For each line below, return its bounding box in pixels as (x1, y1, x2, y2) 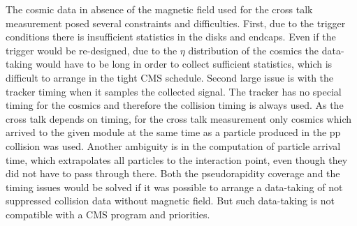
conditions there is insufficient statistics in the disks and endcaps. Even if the (6, 29, 336, 44)
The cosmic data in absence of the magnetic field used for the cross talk (6, 2, 313, 16)
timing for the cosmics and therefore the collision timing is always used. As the (6, 98, 344, 112)
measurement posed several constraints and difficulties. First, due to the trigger (6, 15, 346, 30)
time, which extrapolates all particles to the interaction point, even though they (6, 152, 348, 167)
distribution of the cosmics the (188, 43, 319, 57)
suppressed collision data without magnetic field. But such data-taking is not (6, 193, 335, 208)
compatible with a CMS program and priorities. (6, 206, 210, 221)
